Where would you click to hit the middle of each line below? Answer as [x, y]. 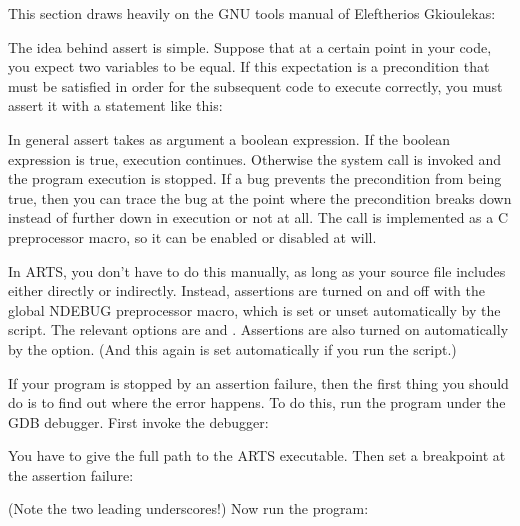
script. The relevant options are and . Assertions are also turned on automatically [258, 329]
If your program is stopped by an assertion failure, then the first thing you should [258, 382]
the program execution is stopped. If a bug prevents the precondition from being [255, 178]
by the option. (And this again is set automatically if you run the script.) [232, 348]
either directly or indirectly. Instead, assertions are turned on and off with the [246, 290]
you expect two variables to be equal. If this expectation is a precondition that [249, 66]
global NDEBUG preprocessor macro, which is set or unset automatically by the [254, 309]
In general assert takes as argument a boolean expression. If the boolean [229, 138]
